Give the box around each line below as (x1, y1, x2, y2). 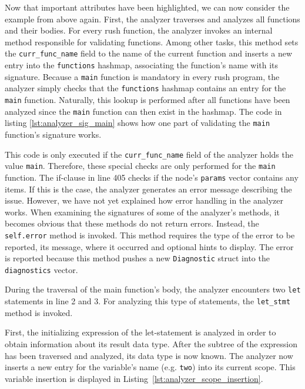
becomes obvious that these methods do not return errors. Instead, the (5, 217, 259, 230)
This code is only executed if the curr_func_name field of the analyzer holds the (5, 148, 293, 160)
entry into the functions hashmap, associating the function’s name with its (5, 59, 279, 71)
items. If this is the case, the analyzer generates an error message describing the (5, 182, 292, 195)
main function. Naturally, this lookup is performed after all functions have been (5, 94, 290, 105)
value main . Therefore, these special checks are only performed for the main (5, 159, 276, 172)
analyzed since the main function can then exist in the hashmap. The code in (5, 105, 282, 117)
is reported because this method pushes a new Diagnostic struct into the (5, 252, 270, 264)
